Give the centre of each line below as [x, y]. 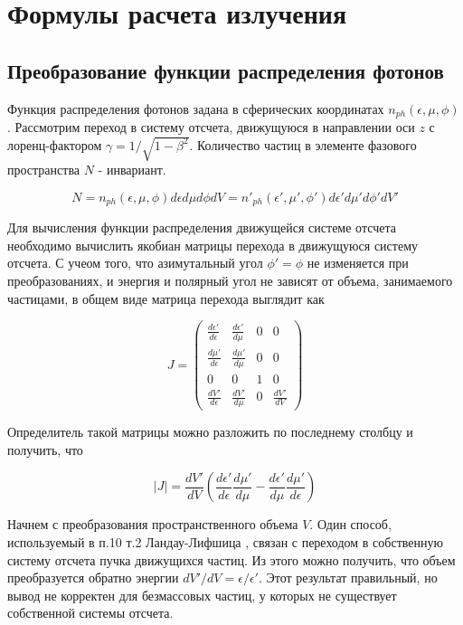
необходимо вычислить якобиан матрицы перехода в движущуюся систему [213, 245]
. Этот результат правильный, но [348, 578]
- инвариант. [132, 170]
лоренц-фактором [55, 144]
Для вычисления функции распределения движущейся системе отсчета [202, 227]
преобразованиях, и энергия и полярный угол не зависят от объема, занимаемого [230, 280]
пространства [44, 170]
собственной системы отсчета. [90, 613]
